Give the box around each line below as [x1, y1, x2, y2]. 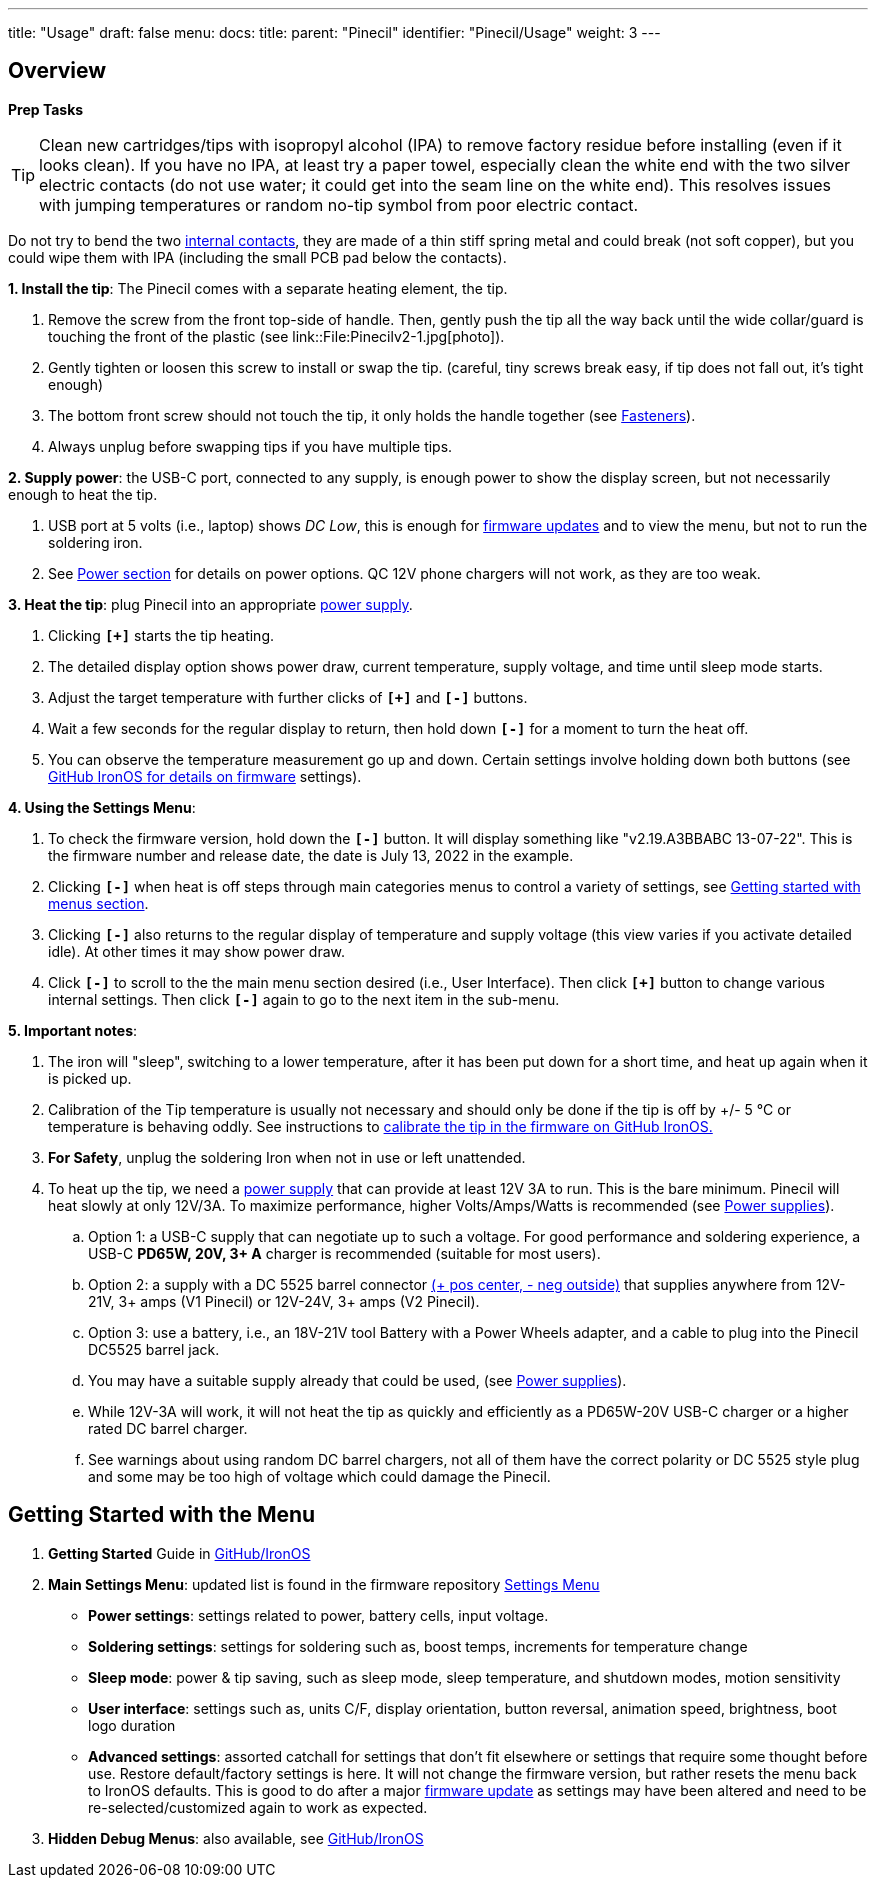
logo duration [88, 1716, 176, 1734]
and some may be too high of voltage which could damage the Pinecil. [88, 1467, 551, 1485]
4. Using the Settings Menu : [8, 798, 196, 816]
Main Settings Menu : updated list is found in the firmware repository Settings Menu [48, 1575, 600, 1593]
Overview [8, 58, 107, 84]
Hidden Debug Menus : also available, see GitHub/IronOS [48, 1829, 424, 1847]
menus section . [48, 894, 149, 912]
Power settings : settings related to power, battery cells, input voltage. [88, 1606, 549, 1624]
